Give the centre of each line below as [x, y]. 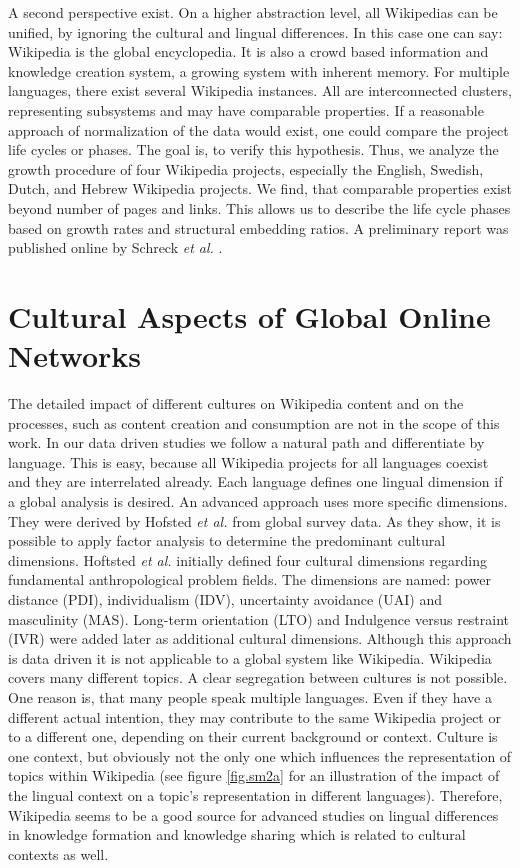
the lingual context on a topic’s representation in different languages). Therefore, [255, 794]
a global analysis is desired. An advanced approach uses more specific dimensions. [258, 501]
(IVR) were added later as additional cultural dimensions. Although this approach [260, 638]
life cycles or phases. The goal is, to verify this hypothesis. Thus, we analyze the [253, 149]
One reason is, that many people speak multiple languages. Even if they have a [250, 696]
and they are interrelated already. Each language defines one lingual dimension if [255, 481]
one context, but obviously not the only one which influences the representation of [260, 755]
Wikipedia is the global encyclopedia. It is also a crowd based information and [248, 51]
